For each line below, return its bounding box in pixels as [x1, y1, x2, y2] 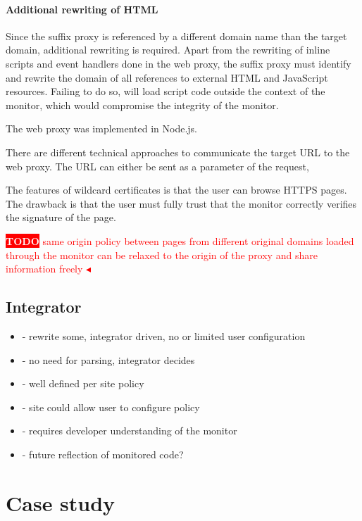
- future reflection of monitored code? [22, 446, 184, 461]
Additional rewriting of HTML [6, 1, 158, 16]
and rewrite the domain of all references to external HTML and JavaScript [6, 70, 328, 84]
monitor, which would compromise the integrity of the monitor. [6, 97, 279, 112]
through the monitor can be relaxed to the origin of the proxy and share [6, 247, 318, 262]
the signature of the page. [6, 210, 116, 225]
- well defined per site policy [22, 376, 144, 391]
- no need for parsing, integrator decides [22, 352, 195, 367]
